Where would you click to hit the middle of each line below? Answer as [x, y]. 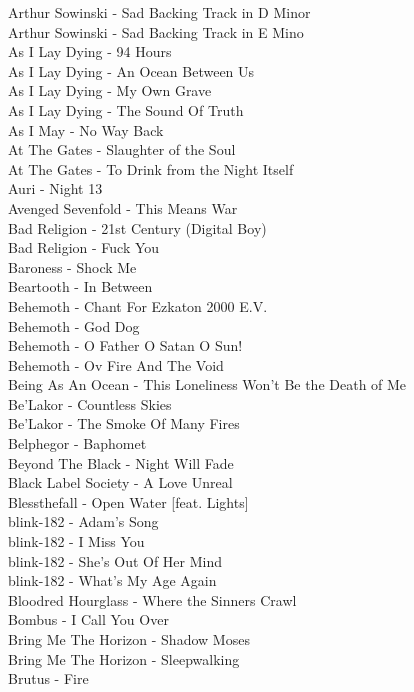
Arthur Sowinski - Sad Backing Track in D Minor [159, 12]
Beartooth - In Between [80, 286]
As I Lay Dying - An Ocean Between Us [131, 70]
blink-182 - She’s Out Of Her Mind [115, 560]
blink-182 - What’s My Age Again [112, 580]
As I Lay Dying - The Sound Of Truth [126, 109]
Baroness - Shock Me [72, 266]
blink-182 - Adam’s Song [83, 521]
